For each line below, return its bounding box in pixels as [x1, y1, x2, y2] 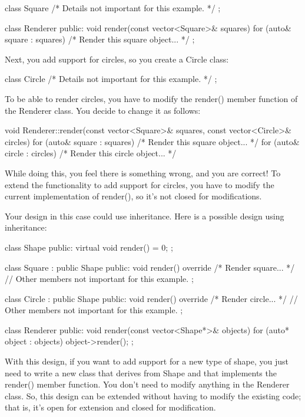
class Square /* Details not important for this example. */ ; [5, 2, 221, 14]
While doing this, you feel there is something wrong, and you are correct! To [5, 166, 281, 179]
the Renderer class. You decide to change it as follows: [5, 104, 201, 116]
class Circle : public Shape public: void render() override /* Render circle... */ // [5, 292, 298, 304]
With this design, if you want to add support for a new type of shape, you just [5, 355, 289, 367]
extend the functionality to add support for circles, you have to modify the [5, 178, 274, 191]
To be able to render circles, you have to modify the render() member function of [5, 92, 298, 104]
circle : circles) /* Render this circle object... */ [5, 147, 177, 159]
